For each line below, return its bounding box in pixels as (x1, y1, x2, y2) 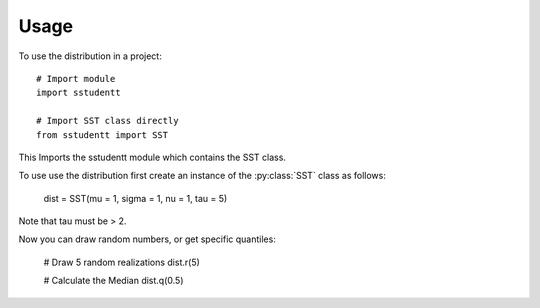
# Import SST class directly (36, 115, 179, 127)
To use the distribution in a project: (18, 50, 162, 62)
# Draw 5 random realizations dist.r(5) (43, 256, 200, 268)
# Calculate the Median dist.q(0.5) (43, 275, 184, 287)
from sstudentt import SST (36, 129, 169, 140)
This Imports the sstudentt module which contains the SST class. (18, 151, 287, 163)
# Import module (36, 73, 116, 84)
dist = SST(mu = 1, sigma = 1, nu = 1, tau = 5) (43, 192, 228, 204)
